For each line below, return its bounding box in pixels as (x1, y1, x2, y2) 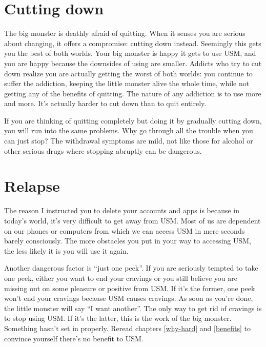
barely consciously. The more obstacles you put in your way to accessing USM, (4, 235, 251, 246)
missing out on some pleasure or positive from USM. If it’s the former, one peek (4, 282, 255, 293)
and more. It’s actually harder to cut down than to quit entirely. (4, 98, 207, 109)
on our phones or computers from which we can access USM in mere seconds (4, 225, 245, 236)
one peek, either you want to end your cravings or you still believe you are (4, 272, 237, 283)
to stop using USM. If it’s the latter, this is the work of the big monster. (4, 313, 232, 323)
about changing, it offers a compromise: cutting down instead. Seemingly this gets (4, 37, 261, 48)
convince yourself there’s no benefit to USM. (4, 333, 144, 343)
